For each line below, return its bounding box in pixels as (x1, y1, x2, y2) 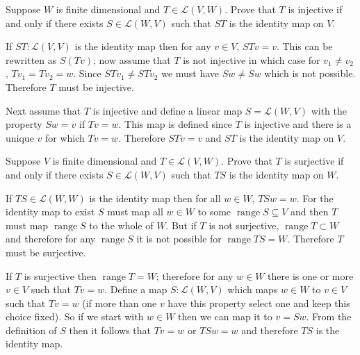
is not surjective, (208, 217, 279, 232)
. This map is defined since (118, 117, 233, 131)
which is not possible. (264, 66, 356, 81)
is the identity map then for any (74, 39, 211, 53)
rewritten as (6, 52, 57, 67)
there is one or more (268, 268, 354, 283)
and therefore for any (6, 231, 96, 246)
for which (44, 130, 85, 145)
